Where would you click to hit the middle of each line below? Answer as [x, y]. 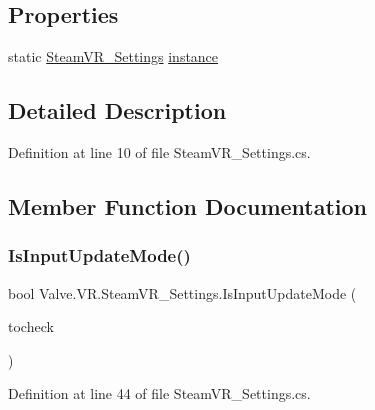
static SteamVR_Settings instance [113, 56]
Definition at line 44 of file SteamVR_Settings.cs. [159, 393]
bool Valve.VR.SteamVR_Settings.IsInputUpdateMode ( [182, 292]
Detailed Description [117, 110]
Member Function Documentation [188, 205]
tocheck [31, 326]
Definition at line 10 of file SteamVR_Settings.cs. [159, 152]
